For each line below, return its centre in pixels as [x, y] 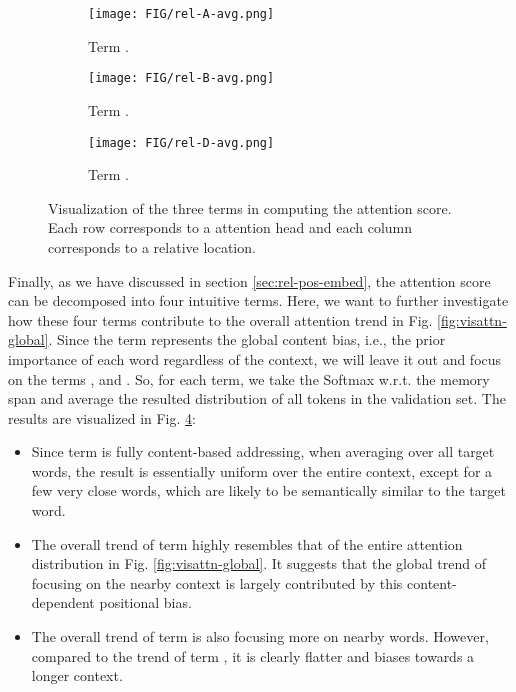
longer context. [77, 675]
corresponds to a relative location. [152, 246]
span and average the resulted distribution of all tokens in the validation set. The [257, 398]
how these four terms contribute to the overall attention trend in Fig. [220, 319]
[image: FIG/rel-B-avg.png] [181, 78]
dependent [63, 602]
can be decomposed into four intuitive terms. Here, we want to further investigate [258, 300]
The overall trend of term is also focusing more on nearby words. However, [260, 636]
